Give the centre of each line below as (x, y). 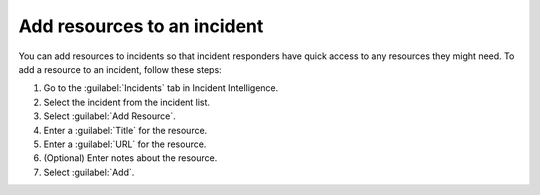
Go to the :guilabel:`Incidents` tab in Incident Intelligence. (161, 88)
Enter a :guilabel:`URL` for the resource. (125, 144)
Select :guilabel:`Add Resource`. (109, 116)
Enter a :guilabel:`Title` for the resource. (125, 130)
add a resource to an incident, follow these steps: (120, 69)
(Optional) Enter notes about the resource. (130, 158)
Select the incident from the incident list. (126, 102)
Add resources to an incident (141, 26)
